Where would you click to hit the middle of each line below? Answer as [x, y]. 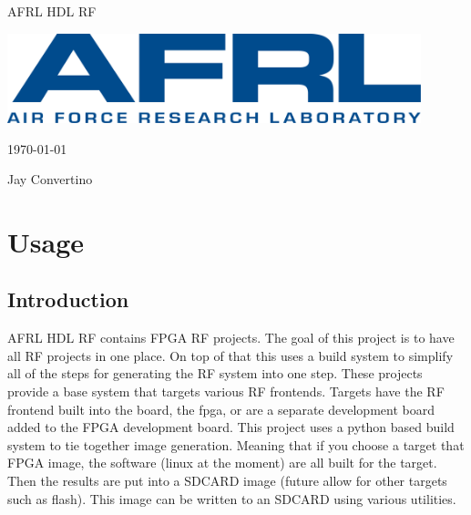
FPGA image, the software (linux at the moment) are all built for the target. [222, 463]
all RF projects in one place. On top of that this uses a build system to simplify [230, 355]
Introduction [68, 299]
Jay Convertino [50, 179]
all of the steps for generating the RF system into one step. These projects [215, 373]
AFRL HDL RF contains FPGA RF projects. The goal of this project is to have [231, 338]
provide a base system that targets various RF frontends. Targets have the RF [226, 391]
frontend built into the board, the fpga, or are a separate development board [221, 409]
